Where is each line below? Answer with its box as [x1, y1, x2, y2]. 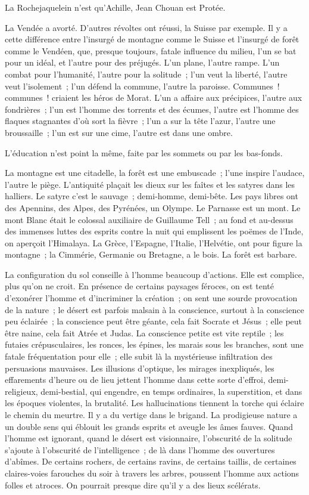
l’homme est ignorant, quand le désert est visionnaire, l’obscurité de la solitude [5, 432, 292, 444]
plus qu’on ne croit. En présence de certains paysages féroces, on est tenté [5, 280, 274, 292]
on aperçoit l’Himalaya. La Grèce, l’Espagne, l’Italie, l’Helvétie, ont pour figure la [5, 236, 302, 249]
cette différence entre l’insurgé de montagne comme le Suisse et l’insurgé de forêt [5, 33, 299, 45]
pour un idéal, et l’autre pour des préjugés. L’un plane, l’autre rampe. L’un [5, 56, 280, 69]
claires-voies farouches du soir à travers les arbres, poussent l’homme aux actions [5, 466, 299, 479]
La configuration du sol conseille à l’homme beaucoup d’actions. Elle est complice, [5, 268, 304, 280]
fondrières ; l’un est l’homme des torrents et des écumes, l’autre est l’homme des [5, 103, 299, 115]
